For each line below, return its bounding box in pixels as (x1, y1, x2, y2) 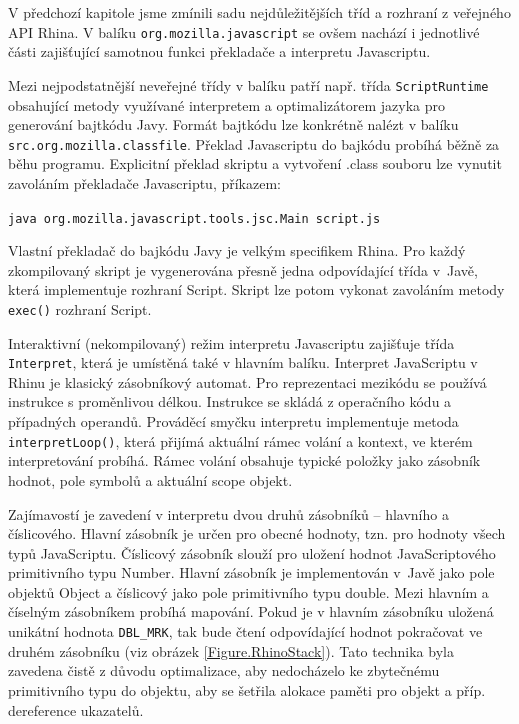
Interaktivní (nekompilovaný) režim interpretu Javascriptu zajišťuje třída (8, 332, 455, 353)
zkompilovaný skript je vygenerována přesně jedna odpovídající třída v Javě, (8, 259, 478, 280)
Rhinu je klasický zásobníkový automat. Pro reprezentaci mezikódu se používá (8, 371, 487, 392)
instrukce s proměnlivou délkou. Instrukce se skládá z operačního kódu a (8, 391, 452, 412)
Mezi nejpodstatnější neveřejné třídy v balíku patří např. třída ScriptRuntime (8, 74, 489, 95)
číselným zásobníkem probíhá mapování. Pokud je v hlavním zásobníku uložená (8, 601, 494, 622)
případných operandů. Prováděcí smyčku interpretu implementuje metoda (8, 411, 459, 432)
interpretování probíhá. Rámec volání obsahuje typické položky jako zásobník (8, 450, 481, 471)
